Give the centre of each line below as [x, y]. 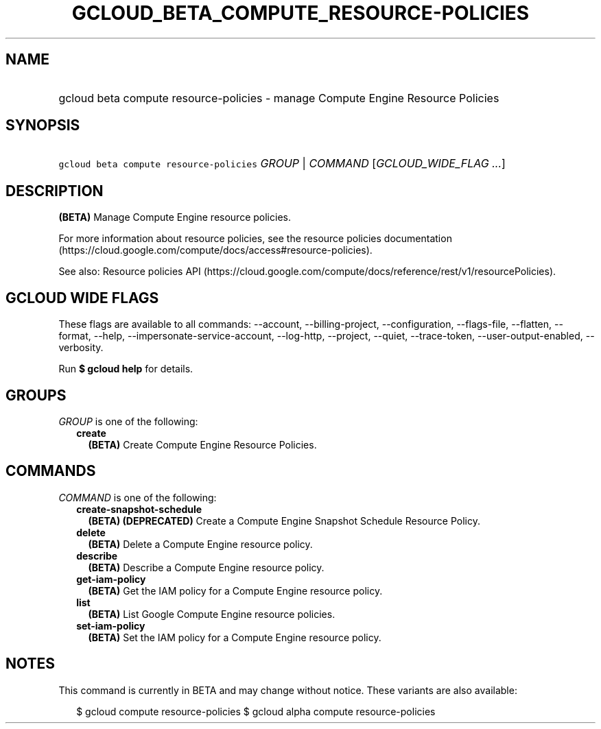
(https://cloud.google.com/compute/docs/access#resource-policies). [215, 250]
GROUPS [36, 395]
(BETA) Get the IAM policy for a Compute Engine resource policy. [235, 590]
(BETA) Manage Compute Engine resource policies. [175, 217]
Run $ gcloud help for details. [126, 369]
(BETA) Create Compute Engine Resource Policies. [202, 444]
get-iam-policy [111, 579]
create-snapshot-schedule [139, 509]
